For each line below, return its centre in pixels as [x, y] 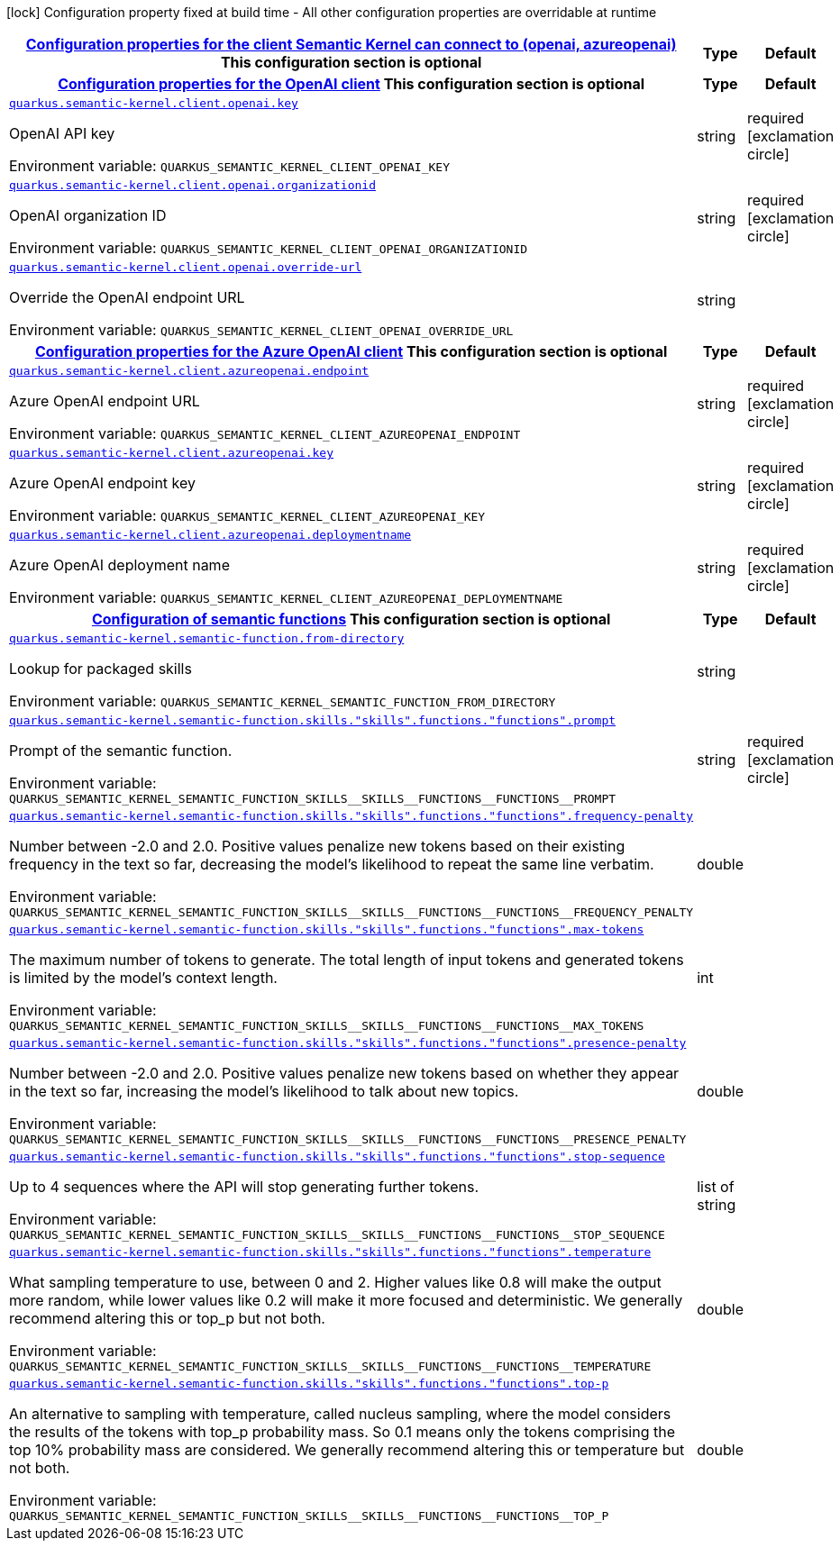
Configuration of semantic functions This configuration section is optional [351, 619]
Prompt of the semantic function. [121, 751]
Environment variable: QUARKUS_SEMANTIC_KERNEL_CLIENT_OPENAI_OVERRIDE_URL [261, 330]
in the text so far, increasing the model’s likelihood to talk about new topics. [264, 1091]
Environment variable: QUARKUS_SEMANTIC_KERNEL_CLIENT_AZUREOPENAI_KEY [247, 515]
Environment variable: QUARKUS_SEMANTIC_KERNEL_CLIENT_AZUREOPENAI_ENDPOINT [265, 433]
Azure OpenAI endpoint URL [105, 401]
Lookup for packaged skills [100, 669]
